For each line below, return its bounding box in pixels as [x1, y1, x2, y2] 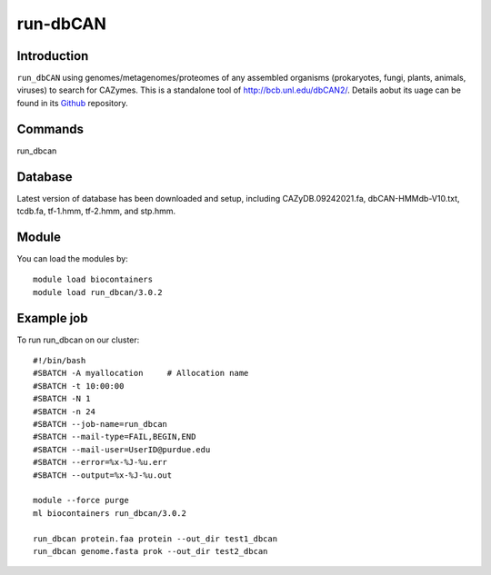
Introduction [16, 48, 89, 64]
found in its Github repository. [16, 97, 129, 108]
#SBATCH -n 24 [33, 406, 95, 417]
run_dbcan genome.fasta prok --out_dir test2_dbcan [33, 546, 268, 556]
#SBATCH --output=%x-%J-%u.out [33, 470, 173, 481]
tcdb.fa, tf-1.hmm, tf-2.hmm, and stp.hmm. [16, 205, 176, 217]
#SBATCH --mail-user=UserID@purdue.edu [33, 444, 211, 454]
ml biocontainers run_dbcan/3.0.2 [33, 508, 186, 518]
